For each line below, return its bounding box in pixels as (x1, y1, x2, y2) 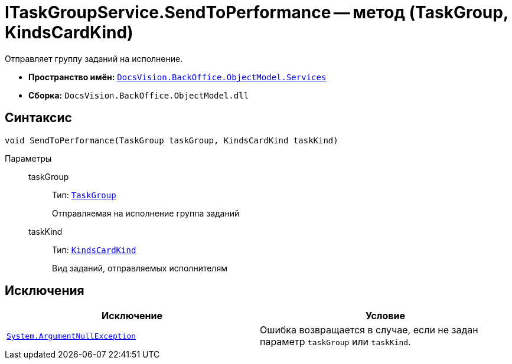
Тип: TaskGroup (52, 189, 116, 200)
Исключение (102, 310, 162, 322)
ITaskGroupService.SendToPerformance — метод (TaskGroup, (5, 2, 508, 22)
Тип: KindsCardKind (52, 244, 136, 255)
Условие (366, 310, 405, 322)
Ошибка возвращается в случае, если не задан (260, 324, 478, 336)
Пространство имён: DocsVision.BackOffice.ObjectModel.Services (28, 71, 327, 82)
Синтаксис (5, 110, 72, 126)
